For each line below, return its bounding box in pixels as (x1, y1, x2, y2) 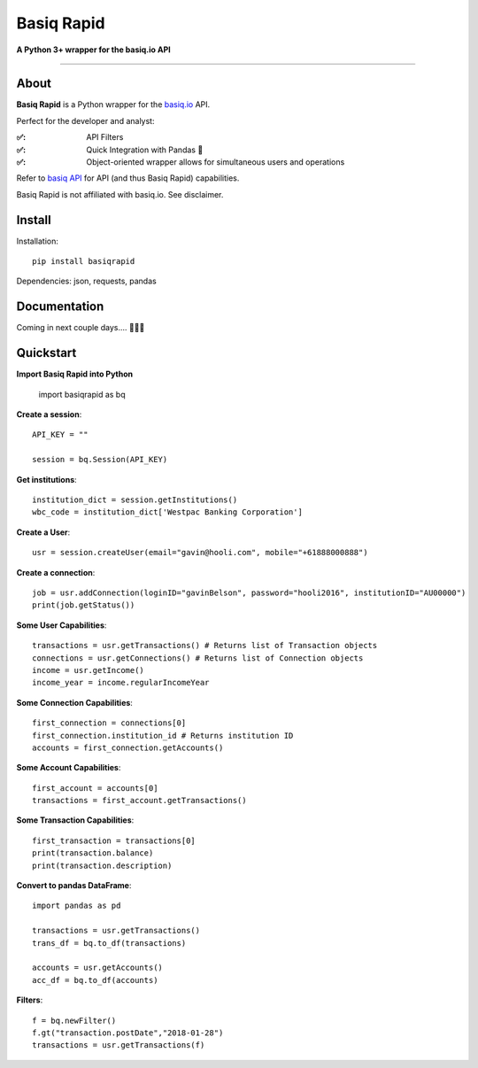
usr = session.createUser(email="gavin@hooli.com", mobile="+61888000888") (32, 547, 368, 558)
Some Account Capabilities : (16, 762, 121, 773)
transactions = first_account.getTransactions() (32, 795, 247, 806)
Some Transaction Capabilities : (16, 815, 135, 825)
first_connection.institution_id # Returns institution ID (32, 731, 294, 740)
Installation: (16, 236, 59, 246)
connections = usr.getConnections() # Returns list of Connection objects (32, 653, 364, 663)
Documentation (16, 299, 104, 314)
